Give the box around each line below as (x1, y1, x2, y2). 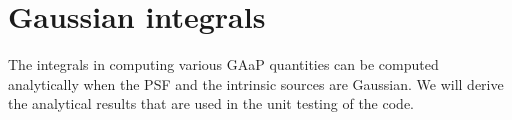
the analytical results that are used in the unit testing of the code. (8, 93, 414, 114)
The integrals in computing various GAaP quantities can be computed (8, 54, 439, 75)
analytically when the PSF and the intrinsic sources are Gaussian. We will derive (8, 73, 504, 94)
